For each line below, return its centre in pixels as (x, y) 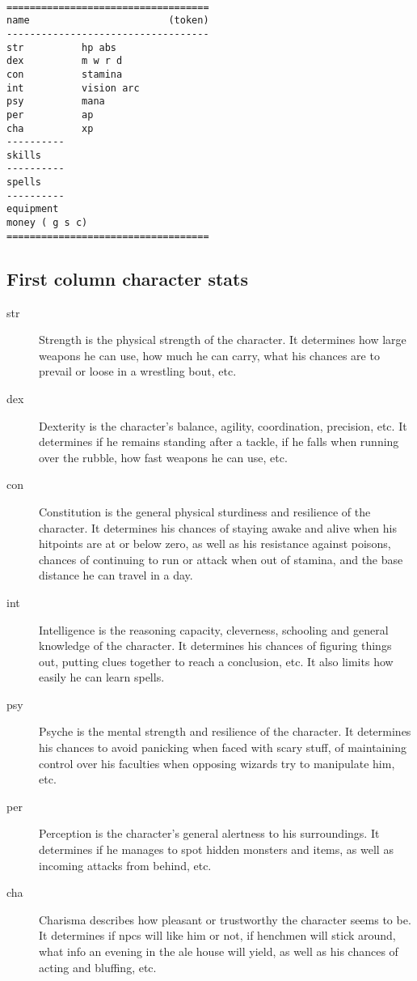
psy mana (56, 102)
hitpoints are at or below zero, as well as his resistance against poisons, (215, 544)
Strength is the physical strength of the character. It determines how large (223, 340)
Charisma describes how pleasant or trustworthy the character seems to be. (225, 919)
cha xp (50, 128)
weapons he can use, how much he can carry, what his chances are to (209, 355)
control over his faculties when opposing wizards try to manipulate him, (217, 763)
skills (24, 155)
